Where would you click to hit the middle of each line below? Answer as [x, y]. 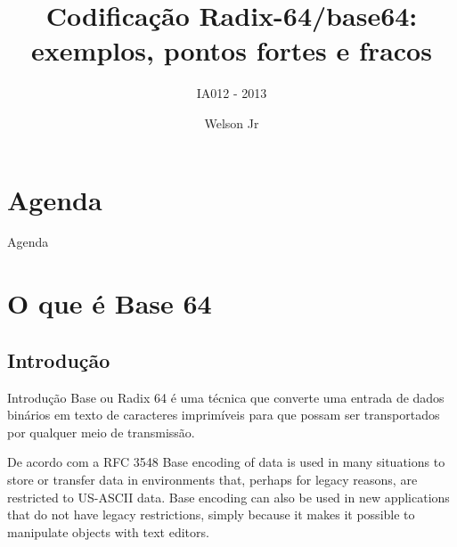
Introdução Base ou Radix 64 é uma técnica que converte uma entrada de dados [226, 397]
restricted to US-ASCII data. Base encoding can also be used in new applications [228, 497]
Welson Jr [232, 122]
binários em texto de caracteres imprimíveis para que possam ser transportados [224, 415]
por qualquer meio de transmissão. [101, 432]
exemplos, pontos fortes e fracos [232, 50]
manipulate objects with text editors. [108, 531]
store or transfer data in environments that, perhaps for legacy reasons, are [212, 479]
